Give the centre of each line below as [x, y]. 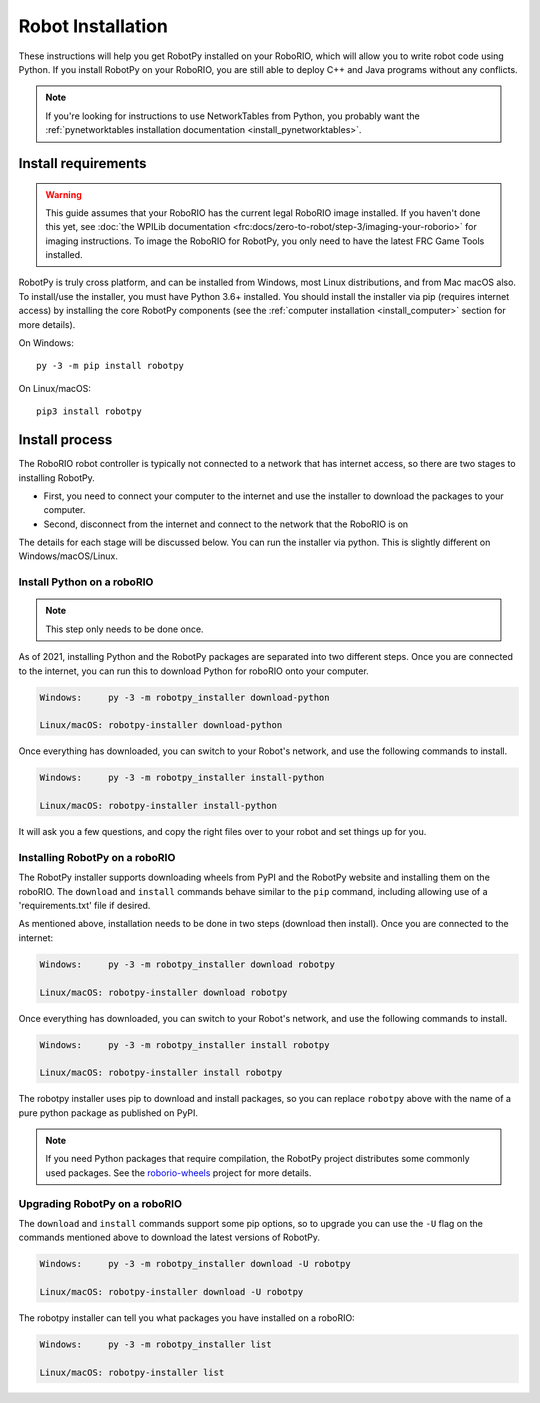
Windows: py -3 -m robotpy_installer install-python [182, 778]
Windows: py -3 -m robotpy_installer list [155, 1344]
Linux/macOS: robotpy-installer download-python [161, 725]
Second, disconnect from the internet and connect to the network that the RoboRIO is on [226, 524]
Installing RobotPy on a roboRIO [97, 857]
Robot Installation [93, 26]
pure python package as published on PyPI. [108, 1112]
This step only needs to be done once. [124, 629]
